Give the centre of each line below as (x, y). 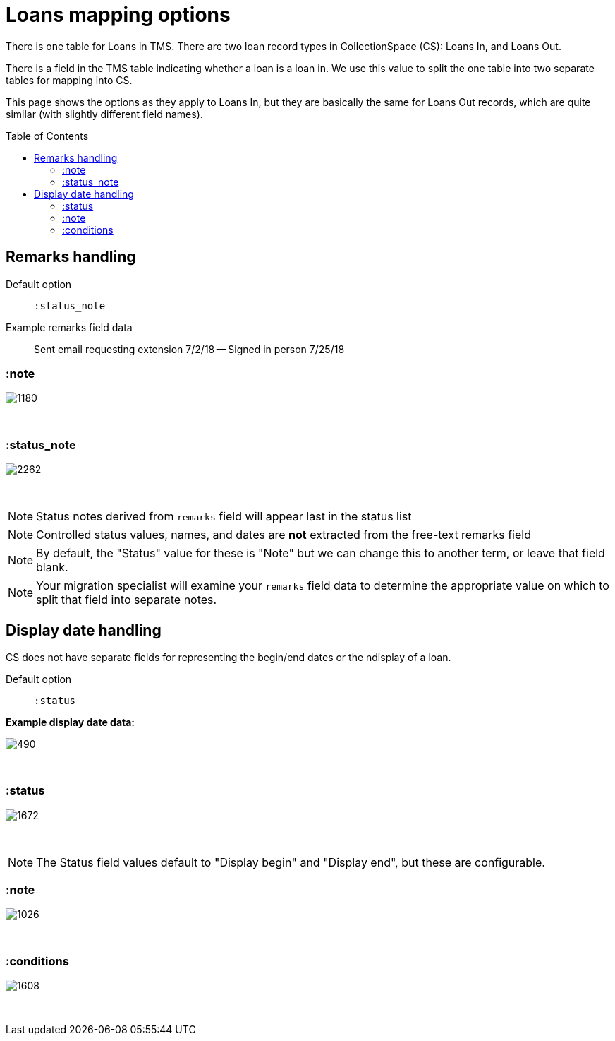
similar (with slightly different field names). (104, 114)
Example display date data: (71, 722)
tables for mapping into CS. (69, 80)
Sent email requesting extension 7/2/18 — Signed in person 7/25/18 (189, 349)
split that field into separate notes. (127, 600)
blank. (52, 567)
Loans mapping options (118, 15)
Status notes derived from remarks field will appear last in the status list (224, 517)
